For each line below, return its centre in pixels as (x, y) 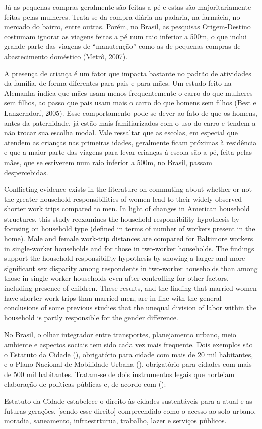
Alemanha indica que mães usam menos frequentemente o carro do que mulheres (128, 93)
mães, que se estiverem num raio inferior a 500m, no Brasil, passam (108, 162)
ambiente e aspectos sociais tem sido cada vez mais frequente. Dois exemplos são (128, 344)
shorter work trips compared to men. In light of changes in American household (127, 209)
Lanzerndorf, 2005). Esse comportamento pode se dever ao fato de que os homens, (131, 112)
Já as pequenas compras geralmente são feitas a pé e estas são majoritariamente (128, 7)
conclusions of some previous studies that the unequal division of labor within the (130, 308)
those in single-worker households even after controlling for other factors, (116, 278)
